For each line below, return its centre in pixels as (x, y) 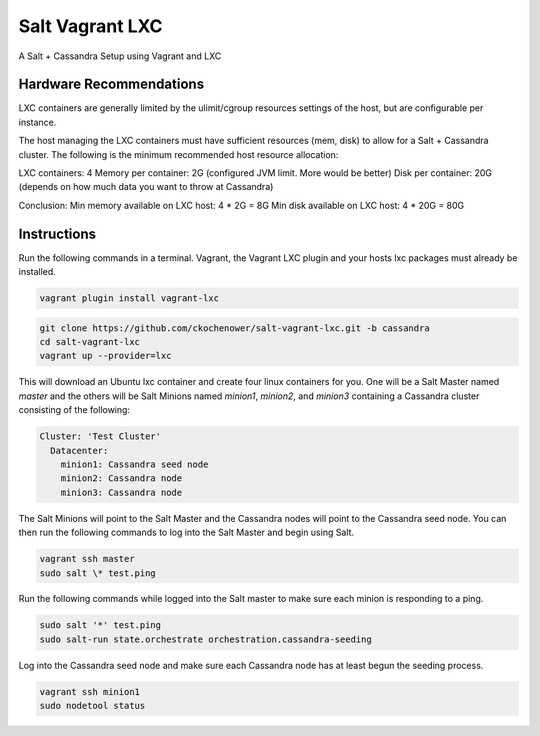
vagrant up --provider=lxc (105, 356)
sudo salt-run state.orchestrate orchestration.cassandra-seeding (205, 639)
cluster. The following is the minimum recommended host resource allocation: (178, 154)
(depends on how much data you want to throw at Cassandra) (146, 187)
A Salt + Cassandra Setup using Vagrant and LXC (120, 56)
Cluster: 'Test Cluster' (100, 436)
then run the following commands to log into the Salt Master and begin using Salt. (186, 532)
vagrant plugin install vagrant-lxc (129, 298)
